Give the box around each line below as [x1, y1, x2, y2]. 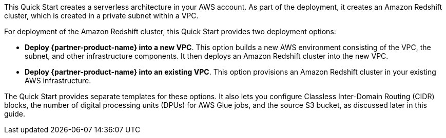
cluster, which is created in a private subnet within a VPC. [4, 11, 199, 20]
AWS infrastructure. [25, 76, 91, 85]
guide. [4, 109, 26, 118]
